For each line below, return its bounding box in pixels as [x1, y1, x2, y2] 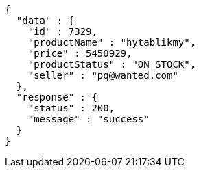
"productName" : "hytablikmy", [27, 37, 196, 48]
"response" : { [16, 92, 97, 103]
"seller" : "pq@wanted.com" [27, 70, 178, 81]
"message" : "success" [27, 114, 150, 124]
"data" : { [16, 15, 75, 26]
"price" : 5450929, [27, 48, 132, 59]
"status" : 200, [27, 103, 115, 114]
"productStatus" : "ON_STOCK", [27, 59, 196, 70]
